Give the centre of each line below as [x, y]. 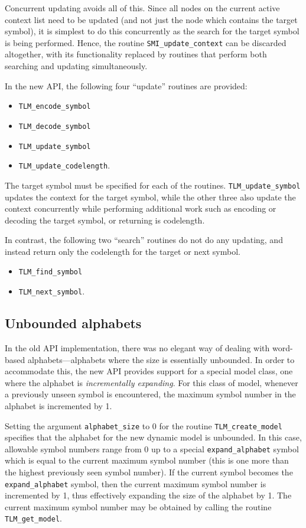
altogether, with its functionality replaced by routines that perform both [136, 54]
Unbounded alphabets [73, 323]
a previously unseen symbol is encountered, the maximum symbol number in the [150, 394]
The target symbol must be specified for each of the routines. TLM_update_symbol [153, 185]
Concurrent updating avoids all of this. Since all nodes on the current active [142, 8]
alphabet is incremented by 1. [58, 405]
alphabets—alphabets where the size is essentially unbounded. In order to [161, 359]
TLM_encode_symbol [55, 107]
